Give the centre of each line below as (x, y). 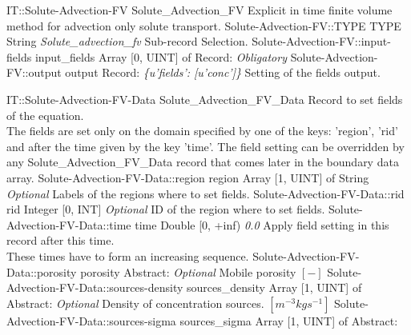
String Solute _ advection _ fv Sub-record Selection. (127, 41)
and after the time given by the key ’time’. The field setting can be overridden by (205, 146)
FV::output (34, 72)
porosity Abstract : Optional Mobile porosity (188, 271)
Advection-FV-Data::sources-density (95, 287)
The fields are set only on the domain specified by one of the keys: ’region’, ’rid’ (202, 131)
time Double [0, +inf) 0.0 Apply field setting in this (262, 224)
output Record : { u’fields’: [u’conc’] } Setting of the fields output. (223, 72)
